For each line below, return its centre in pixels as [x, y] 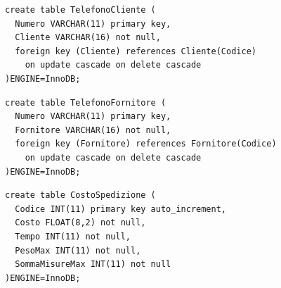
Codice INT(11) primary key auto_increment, [120, 209]
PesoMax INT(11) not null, [78, 250]
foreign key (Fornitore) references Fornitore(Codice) [146, 144]
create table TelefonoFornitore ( [86, 102]
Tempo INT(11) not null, [73, 236]
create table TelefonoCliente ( [80, 10]
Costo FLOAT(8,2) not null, [80, 223]
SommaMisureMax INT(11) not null [93, 264]
